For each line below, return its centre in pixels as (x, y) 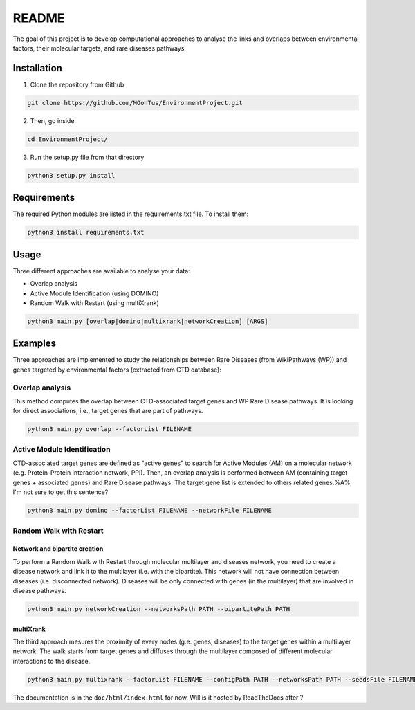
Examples (35, 344)
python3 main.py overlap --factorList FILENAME (109, 429)
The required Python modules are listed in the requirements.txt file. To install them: (131, 214)
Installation (37, 68)
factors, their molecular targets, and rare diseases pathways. (100, 48)
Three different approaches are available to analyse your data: (101, 271)
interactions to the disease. (52, 661)
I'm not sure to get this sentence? (61, 492)
